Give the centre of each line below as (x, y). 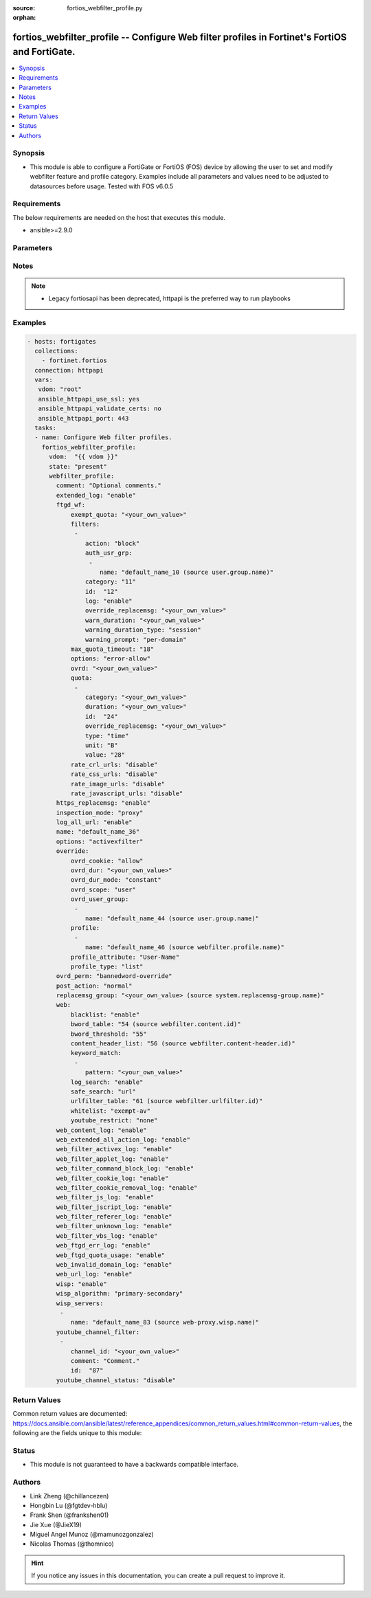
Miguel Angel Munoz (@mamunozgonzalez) (92, 1534)
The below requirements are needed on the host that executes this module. (119, 217)
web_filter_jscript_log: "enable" (114, 1207)
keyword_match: (96, 1053)
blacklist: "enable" (105, 1014)
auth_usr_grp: (109, 553)
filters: (85, 524)
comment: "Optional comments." (109, 486)
